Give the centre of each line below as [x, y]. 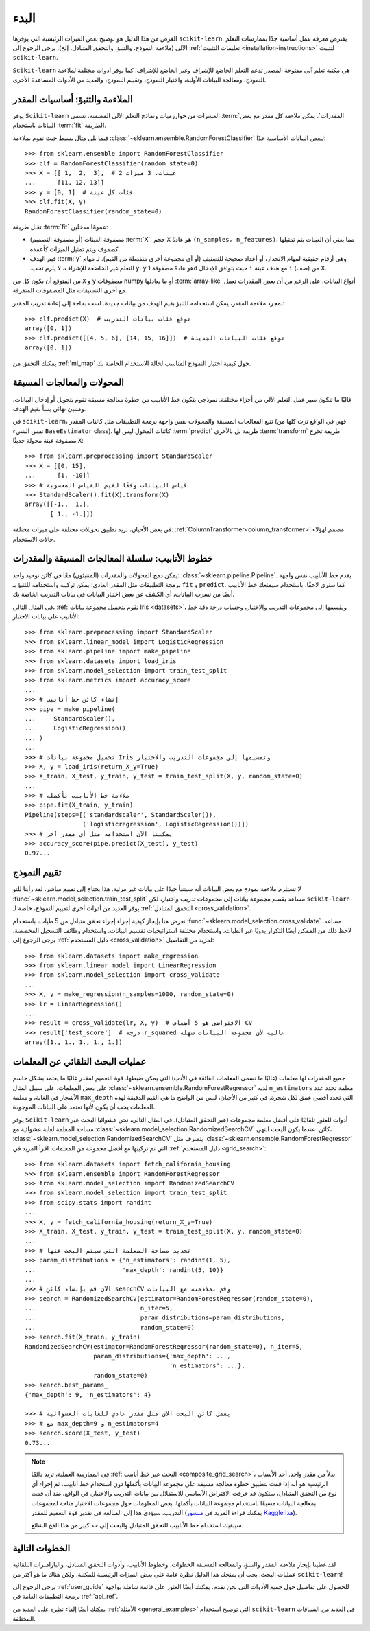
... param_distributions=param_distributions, [155, 1318]
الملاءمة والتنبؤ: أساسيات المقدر [73, 99]
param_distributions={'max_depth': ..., [162, 1356]
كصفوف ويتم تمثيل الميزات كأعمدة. [75, 249]
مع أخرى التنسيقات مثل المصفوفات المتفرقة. [70, 290]
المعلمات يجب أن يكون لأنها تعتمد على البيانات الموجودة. [84, 1107]
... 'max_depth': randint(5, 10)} [124, 1270]
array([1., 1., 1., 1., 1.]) [74, 1042]
